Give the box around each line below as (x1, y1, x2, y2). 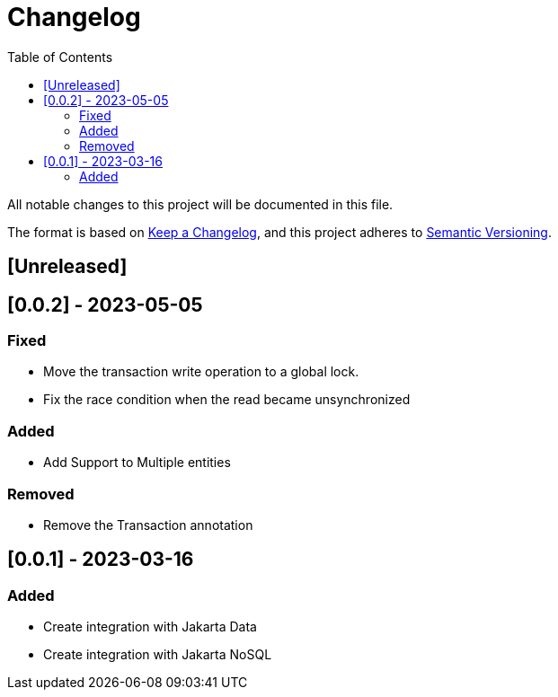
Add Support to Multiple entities (43, 454, 231, 471)
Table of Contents (7, 49, 113, 65)
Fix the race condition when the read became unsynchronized (43, 392, 411, 408)
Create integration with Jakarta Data (43, 619, 257, 635)
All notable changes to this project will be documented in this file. (7, 196, 394, 212)
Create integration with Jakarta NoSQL (43, 647, 272, 663)
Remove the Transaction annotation (43, 516, 253, 533)
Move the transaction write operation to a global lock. (43, 364, 359, 380)
